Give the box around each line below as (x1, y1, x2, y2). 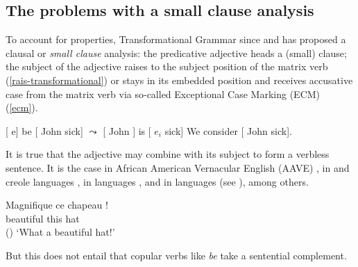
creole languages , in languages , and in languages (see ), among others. (6, 174, 309, 188)
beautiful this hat (6, 211, 80, 225)
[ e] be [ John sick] (6, 123, 83, 138)
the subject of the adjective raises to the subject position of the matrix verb (6, 59, 328, 74)
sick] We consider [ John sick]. (164, 123, 292, 138)
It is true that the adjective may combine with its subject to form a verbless (6, 147, 330, 161)
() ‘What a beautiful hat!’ (6, 225, 115, 239)
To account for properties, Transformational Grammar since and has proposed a (6, 32, 346, 47)
